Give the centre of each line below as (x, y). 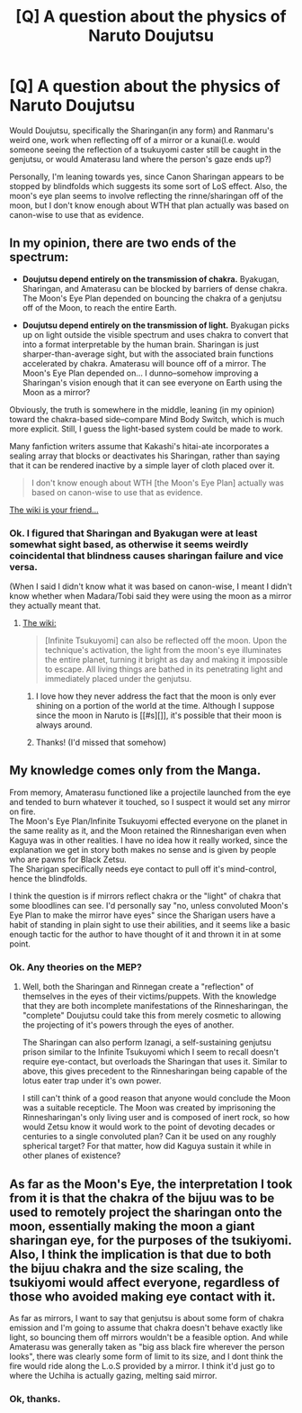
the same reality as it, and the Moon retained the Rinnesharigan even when (148, 830)
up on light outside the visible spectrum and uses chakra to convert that (155, 334)
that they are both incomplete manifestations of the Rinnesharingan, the (155, 1006)
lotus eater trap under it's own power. (92, 1081)
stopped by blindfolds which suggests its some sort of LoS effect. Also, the (148, 186)
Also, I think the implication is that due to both (140, 1254)
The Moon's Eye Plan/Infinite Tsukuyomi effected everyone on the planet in (148, 820)
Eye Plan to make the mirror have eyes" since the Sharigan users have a (142, 915)
